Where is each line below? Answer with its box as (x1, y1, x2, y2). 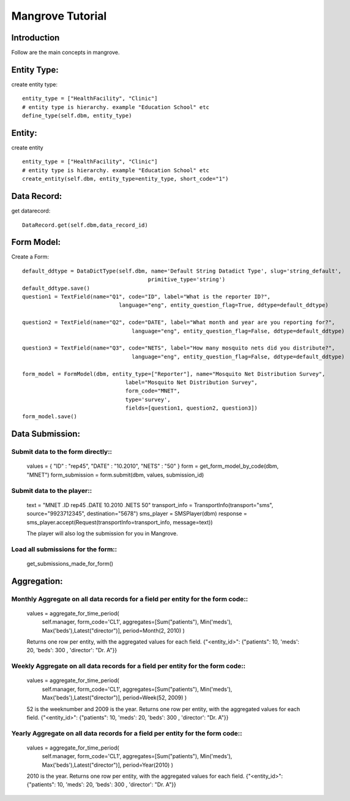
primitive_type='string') (147, 276, 226, 283)
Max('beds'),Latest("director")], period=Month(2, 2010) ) (42, 626, 185, 634)
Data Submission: (11, 429, 81, 439)
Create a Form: (11, 253, 49, 260)
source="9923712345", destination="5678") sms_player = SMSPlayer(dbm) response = (26, 510, 247, 517)
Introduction (11, 32, 60, 43)
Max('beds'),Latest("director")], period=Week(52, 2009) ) (42, 694, 187, 701)
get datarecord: (11, 207, 51, 214)
